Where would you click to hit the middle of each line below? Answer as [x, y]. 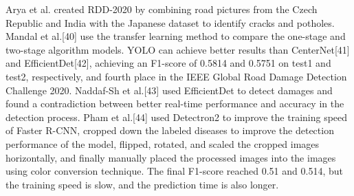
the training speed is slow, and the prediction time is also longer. [142, 184]
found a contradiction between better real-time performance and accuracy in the [175, 104]
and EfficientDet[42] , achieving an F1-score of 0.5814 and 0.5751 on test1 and [168, 63]
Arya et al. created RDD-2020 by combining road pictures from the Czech [162, 9]
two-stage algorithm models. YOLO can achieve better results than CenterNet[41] [178, 49]
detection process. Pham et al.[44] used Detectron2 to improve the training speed [177, 117]
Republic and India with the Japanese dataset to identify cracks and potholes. [170, 22]
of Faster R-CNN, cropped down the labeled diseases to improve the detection [170, 130]
